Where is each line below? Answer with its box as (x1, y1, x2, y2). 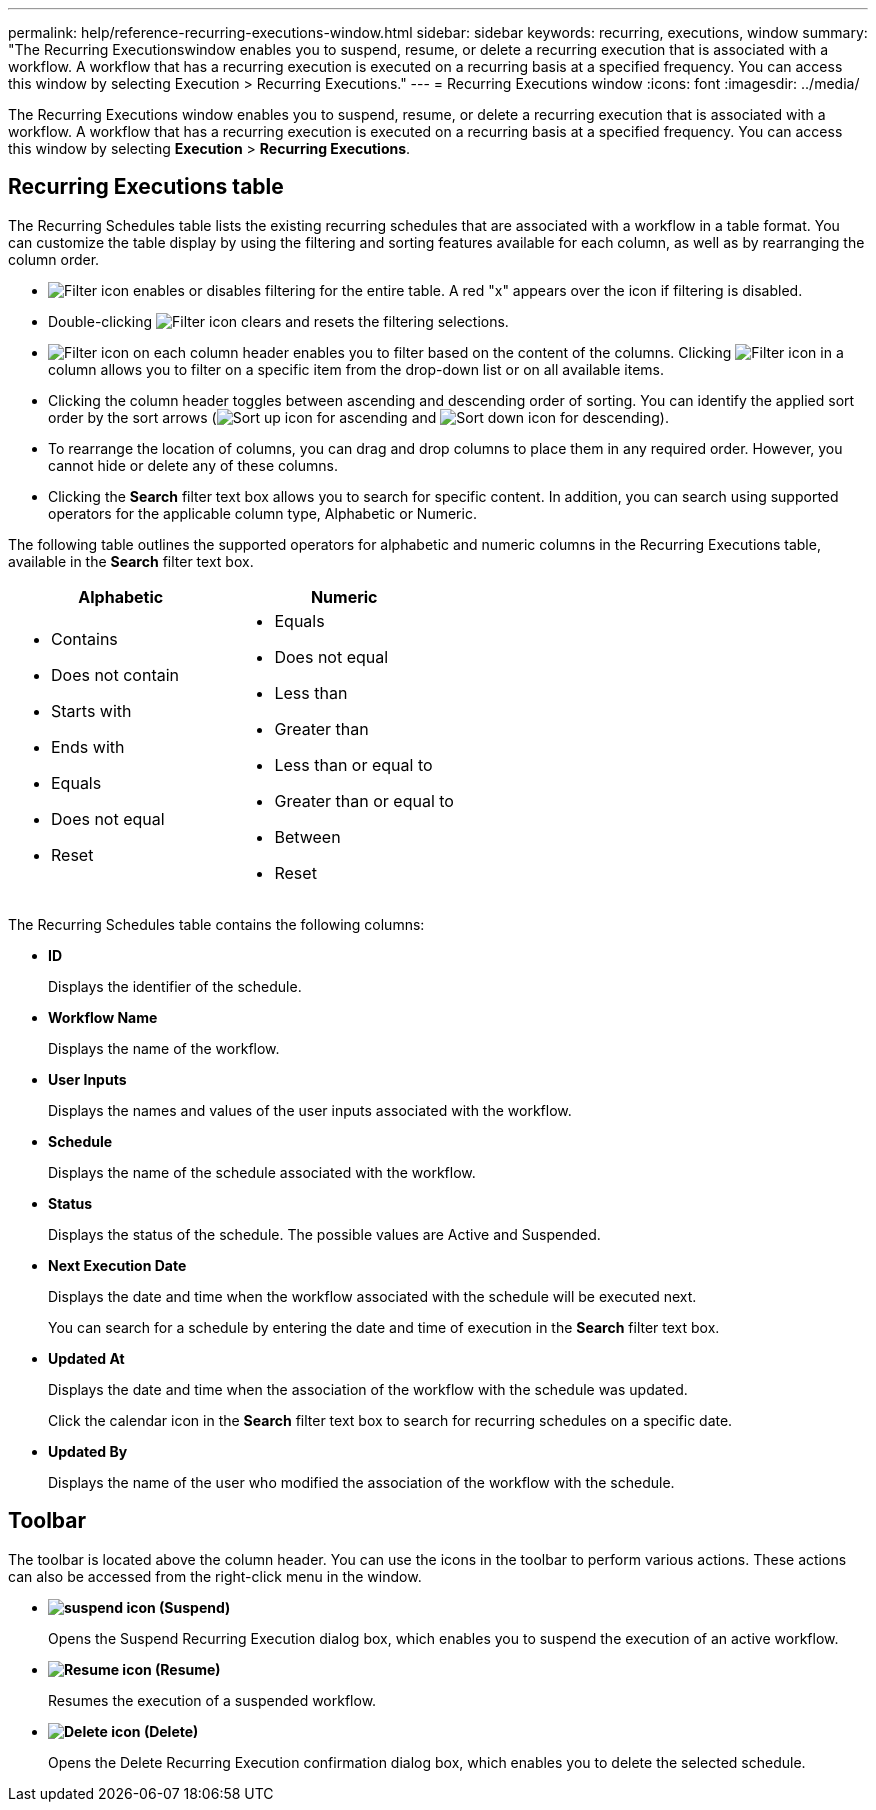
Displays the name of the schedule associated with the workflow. (48, 1163, 476, 1181)
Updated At (48, 1349, 125, 1367)
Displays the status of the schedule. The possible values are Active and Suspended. (48, 1225, 601, 1243)
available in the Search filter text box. (8, 552, 254, 570)
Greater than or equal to (274, 790, 454, 811)
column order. (8, 250, 100, 268)
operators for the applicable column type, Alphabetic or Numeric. (48, 504, 477, 522)
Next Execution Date (48, 1256, 187, 1274)
